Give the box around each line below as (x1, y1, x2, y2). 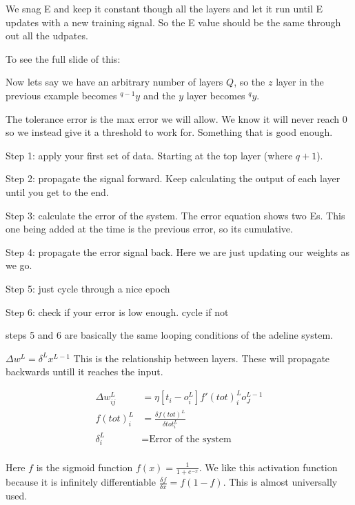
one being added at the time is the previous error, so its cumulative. (6, 221, 293, 236)
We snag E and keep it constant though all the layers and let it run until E (6, 1, 323, 15)
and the (143, 88, 176, 102)
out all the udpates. (6, 28, 88, 43)
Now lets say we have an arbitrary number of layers (6, 75, 223, 89)
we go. (6, 258, 32, 273)
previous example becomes (6, 88, 117, 102)
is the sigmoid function (36, 459, 133, 474)
